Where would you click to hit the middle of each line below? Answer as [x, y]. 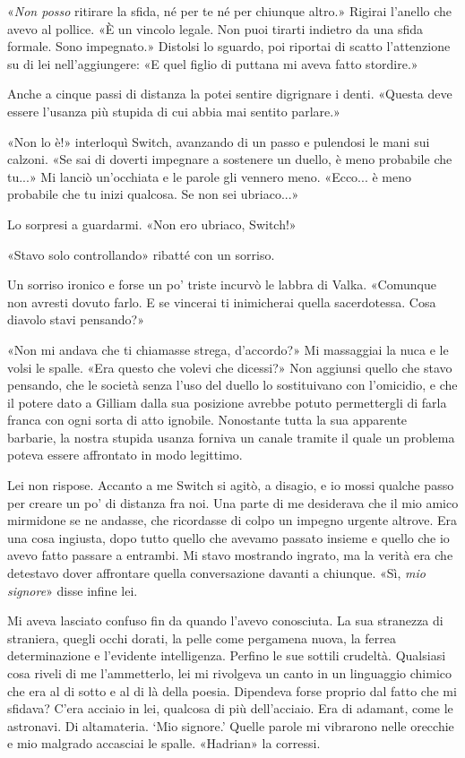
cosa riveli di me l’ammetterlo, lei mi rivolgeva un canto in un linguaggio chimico [230, 673]
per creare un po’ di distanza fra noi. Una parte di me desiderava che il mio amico [233, 502]
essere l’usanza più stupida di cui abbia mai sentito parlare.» [174, 111]
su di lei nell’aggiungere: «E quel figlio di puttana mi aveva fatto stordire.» [213, 63]
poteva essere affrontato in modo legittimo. [125, 455]
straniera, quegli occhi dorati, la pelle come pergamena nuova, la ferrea [202, 637]
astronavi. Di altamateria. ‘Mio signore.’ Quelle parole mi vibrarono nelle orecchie [231, 725]
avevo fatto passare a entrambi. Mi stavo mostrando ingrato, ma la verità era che [230, 555]
